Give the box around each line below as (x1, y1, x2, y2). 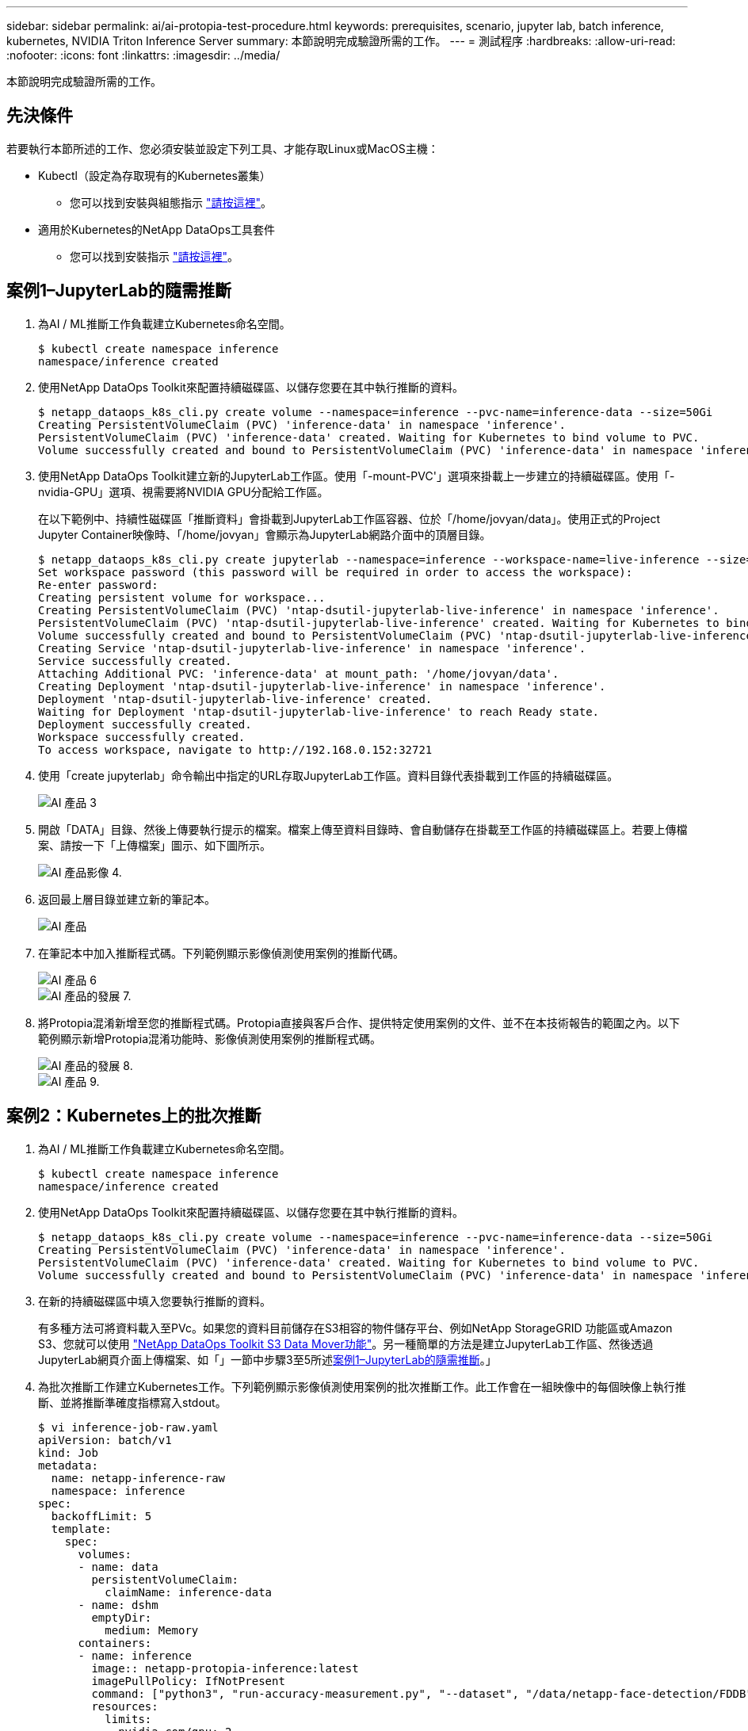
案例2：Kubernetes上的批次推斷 (6, 1106, 261, 1126)
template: (51, 1522, 112, 1535)
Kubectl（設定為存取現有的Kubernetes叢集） (38, 168, 271, 182)
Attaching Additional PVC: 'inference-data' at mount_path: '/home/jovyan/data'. (38, 667, 559, 680)
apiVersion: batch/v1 (38, 1433, 172, 1446)
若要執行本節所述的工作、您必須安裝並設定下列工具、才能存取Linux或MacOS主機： (6, 141, 439, 155)
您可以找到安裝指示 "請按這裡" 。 (70, 249, 239, 263)
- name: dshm (78, 1598, 158, 1611)
